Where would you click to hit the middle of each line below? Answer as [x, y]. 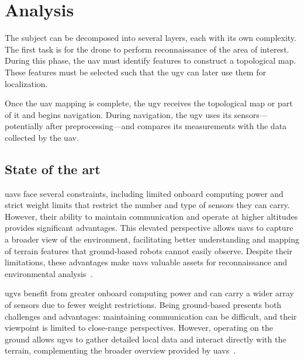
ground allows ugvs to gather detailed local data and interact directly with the [146, 339]
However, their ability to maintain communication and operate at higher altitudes [151, 216]
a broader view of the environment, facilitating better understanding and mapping [152, 239]
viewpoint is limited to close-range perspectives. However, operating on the [139, 328]
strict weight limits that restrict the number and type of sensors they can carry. [147, 205]
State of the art [53, 169]
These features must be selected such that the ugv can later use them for [135, 72]
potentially [24, 126]
